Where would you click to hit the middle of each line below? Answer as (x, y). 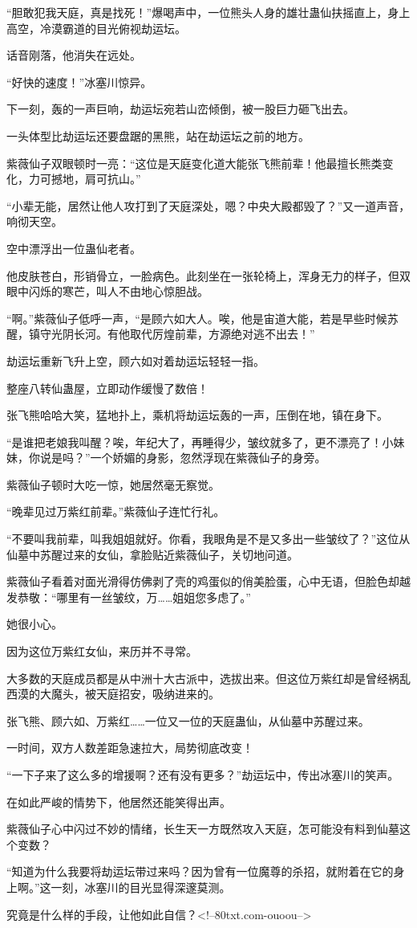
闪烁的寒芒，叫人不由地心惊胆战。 (118, 291)
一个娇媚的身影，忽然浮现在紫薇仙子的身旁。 (208, 458)
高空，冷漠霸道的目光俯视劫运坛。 (96, 28)
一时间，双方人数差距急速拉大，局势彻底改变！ (130, 748)
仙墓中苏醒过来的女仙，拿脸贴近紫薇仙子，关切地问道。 (152, 554)
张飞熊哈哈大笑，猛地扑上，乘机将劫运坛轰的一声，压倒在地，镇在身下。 (197, 415)
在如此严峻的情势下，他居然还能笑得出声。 (119, 801)
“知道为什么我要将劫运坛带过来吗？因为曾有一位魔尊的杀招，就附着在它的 (200, 871)
